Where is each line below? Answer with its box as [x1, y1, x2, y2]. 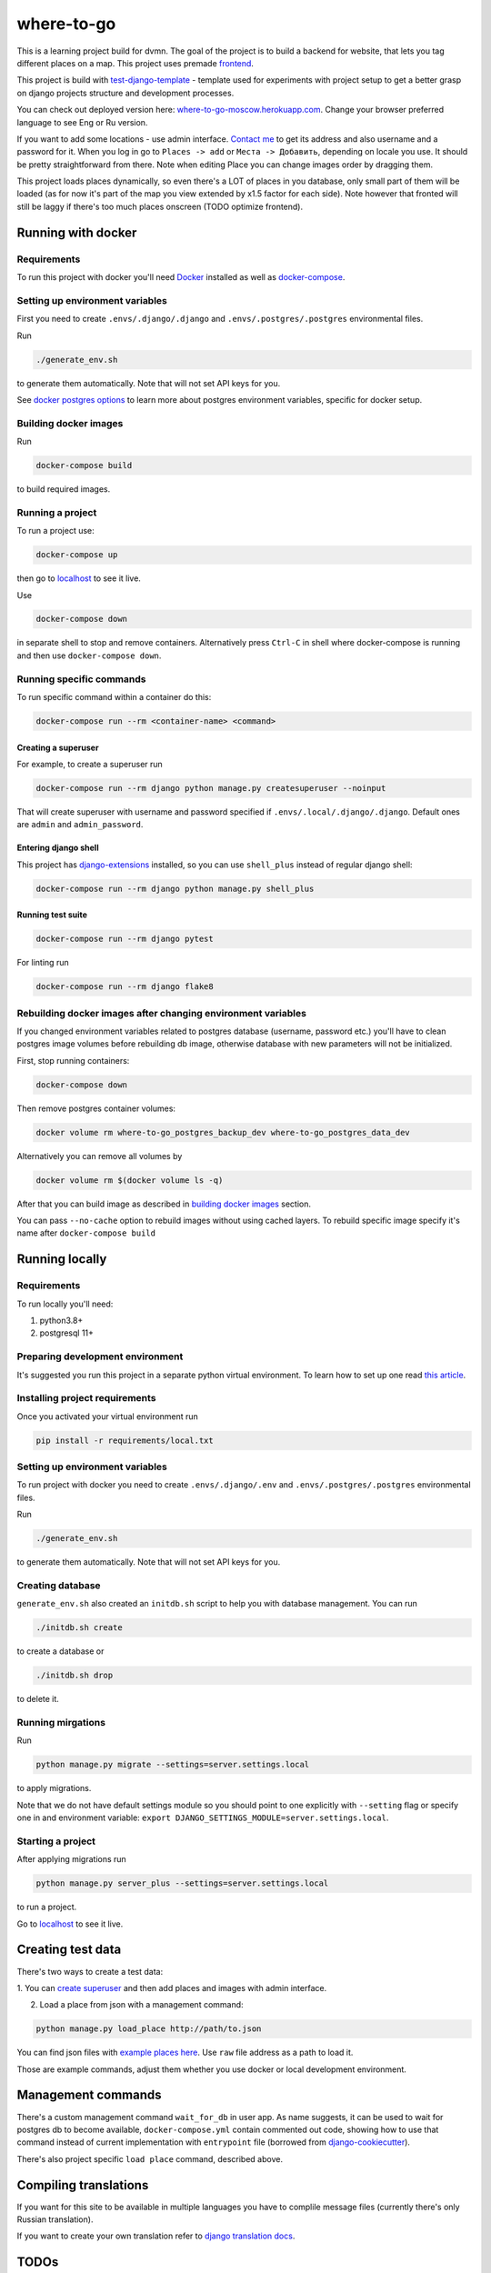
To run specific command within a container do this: [16, 692, 212, 702]
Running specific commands [16, 673, 146, 686]
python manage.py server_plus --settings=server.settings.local [35, 1878, 329, 1888]
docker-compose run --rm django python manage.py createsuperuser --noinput [35, 783, 386, 793]
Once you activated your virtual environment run [16, 1410, 199, 1422]
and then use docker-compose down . [16, 650, 162, 661]
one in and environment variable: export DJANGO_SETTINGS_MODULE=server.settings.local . [16, 1812, 389, 1823]
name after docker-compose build [16, 1227, 156, 1238]
